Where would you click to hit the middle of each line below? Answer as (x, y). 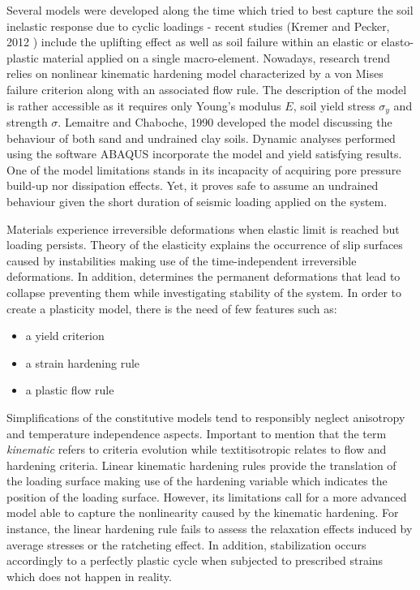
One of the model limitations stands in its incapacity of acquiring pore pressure (204, 169)
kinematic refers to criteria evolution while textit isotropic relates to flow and (197, 449)
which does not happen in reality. (89, 576)
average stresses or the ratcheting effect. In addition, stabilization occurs (186, 544)
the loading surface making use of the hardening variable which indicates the (197, 481)
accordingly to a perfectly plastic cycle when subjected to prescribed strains (195, 560)
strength (27, 122)
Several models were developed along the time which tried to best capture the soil (210, 10)
